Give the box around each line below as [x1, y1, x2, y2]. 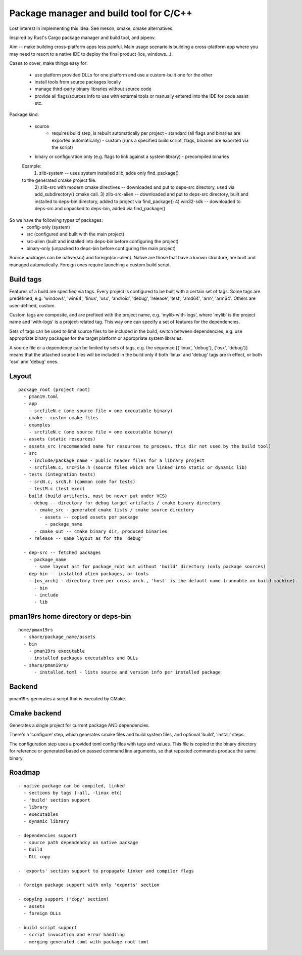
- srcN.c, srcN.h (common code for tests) [28, 479, 136, 485]
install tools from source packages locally [34, 78, 121, 85]
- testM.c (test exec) [28, 486, 85, 492]
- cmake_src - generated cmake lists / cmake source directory [34, 507, 194, 513]
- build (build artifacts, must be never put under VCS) [23, 493, 168, 499]
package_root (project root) [18, 386, 90, 392]
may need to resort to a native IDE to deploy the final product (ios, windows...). [9, 51, 173, 57]
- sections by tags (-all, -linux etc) [23, 790, 122, 796]
